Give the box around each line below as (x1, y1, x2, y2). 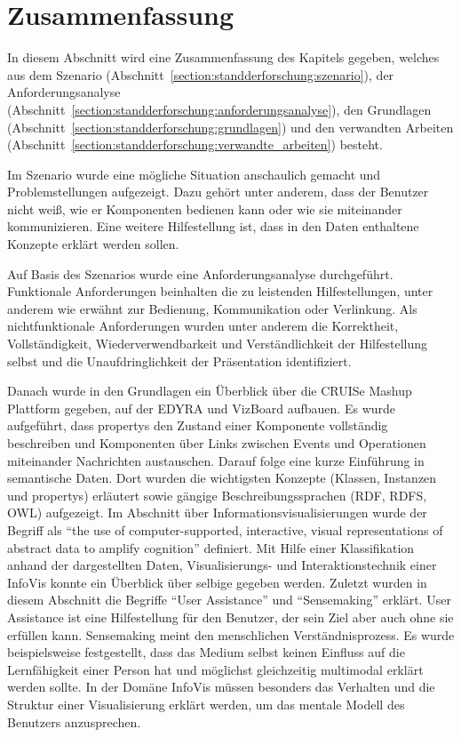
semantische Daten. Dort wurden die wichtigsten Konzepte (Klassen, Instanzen (7, 469, 437, 487)
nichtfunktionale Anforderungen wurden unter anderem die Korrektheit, (7, 316, 399, 335)
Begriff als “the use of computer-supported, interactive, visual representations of (7, 520, 443, 539)
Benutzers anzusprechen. (7, 712, 141, 731)
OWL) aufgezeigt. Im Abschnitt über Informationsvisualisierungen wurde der (7, 503, 427, 522)
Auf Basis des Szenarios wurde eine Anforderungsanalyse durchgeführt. (7, 264, 393, 283)
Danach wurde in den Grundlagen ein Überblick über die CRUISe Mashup (7, 381, 412, 400)
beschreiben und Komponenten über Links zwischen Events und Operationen (7, 434, 426, 452)
